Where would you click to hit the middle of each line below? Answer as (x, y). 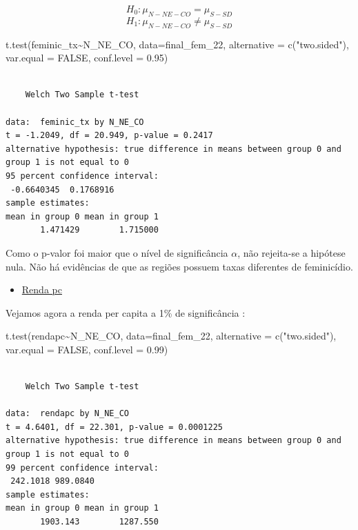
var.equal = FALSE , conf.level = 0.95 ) (87, 58)
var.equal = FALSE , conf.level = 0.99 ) (87, 349)
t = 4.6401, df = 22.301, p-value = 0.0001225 (114, 427)
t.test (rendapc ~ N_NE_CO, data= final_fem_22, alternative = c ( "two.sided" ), (171, 336)
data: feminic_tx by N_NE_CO (75, 122)
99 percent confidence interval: (82, 468)
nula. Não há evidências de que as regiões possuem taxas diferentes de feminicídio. (179, 266)
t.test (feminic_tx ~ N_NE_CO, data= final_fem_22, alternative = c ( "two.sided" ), (177, 44)
